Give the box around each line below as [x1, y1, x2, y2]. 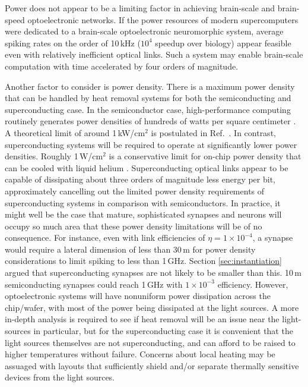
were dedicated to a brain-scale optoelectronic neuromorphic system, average [5, 25, 284, 37]
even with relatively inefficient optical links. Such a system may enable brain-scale [5, 48, 303, 61]
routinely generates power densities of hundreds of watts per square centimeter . [5, 115, 296, 127]
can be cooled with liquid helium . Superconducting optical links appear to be [5, 161, 288, 174]
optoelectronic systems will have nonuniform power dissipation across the [5, 290, 271, 302]
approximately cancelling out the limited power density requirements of [5, 184, 265, 197]
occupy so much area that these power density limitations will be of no [5, 219, 262, 232]
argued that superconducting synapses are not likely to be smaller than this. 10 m [5, 266, 301, 279]
